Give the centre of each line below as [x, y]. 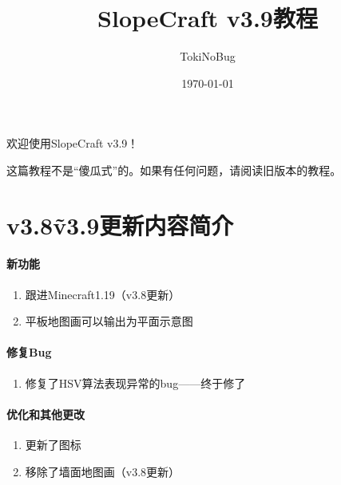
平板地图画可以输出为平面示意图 [109, 321]
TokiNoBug [208, 56]
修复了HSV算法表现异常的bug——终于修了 [135, 382]
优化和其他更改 [46, 414]
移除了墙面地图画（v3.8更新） [103, 471]
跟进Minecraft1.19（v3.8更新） [103, 294]
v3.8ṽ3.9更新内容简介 [120, 225]
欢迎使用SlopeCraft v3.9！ [73, 143]
